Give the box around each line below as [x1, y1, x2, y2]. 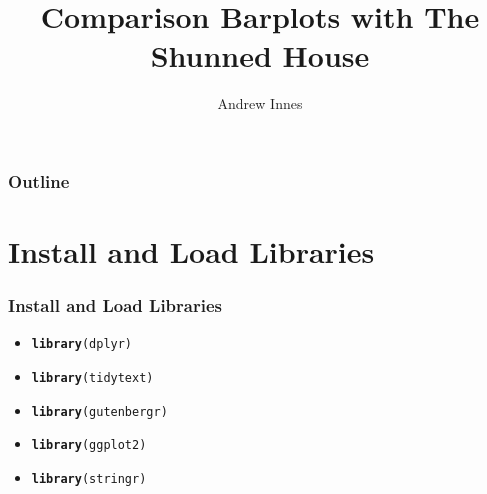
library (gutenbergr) [31, 404, 168, 419]
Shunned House [150, 35, 370, 76]
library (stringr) [31, 472, 147, 487]
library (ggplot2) [31, 438, 147, 453]
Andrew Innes [217, 93, 303, 114]
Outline [8, 168, 70, 193]
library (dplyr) [31, 337, 133, 352]
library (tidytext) [31, 371, 154, 386]
